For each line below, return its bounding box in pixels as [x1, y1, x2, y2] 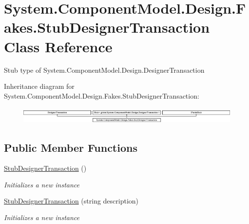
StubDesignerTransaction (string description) [4, 196, 139, 206]
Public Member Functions [4, 140, 137, 155]
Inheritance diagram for [4, 81, 75, 91]
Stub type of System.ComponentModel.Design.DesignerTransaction [4, 64, 205, 75]
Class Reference [4, 36, 113, 56]
